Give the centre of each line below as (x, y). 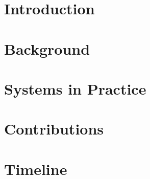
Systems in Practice (75, 88)
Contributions (54, 129)
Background (47, 48)
